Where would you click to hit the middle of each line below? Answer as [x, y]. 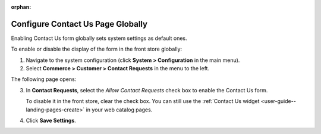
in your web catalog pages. [119, 110]
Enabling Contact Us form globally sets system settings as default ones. [99, 38]
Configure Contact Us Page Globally [79, 24]
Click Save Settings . [51, 121]
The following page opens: [44, 79]
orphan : [21, 7]
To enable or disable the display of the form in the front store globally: [97, 49]
